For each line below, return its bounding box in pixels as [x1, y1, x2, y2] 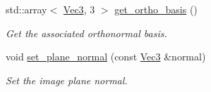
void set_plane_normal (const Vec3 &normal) [6, 49, 206, 64]
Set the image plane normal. [6, 72, 128, 87]
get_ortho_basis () [114, 2, 198, 16]
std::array [6, 2, 47, 16]
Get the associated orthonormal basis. [6, 25, 167, 40]
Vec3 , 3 [63, 2, 95, 16]
